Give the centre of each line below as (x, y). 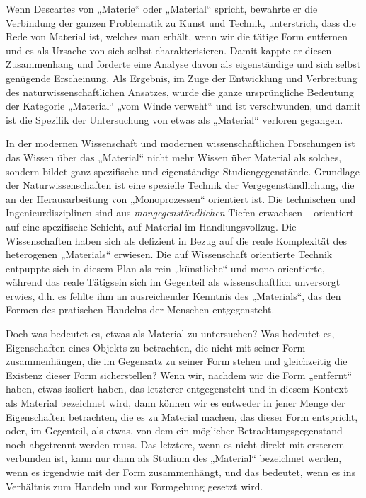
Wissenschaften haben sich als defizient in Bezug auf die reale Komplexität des (177, 240)
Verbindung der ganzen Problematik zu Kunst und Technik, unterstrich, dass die (181, 22)
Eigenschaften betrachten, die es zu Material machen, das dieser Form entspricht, (182, 416)
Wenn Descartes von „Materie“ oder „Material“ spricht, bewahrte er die (162, 8)
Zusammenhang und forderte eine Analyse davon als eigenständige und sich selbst (183, 64)
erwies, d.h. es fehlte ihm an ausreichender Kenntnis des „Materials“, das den (173, 295)
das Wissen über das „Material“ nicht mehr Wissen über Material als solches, (174, 157)
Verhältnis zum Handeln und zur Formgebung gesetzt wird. (135, 486)
